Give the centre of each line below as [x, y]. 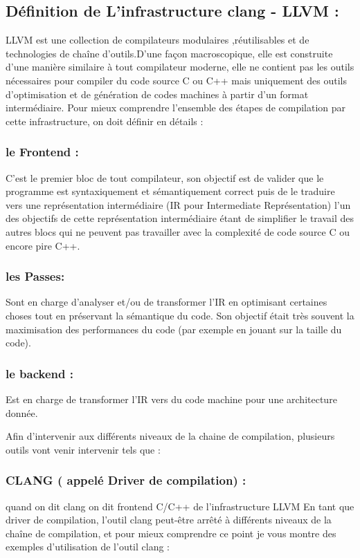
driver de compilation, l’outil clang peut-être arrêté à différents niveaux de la [169, 520]
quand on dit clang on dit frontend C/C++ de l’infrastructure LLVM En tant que [180, 506]
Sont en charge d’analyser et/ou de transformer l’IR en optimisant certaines [166, 302]
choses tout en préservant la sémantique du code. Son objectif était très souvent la [180, 315]
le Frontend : [42, 152]
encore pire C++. [43, 245]
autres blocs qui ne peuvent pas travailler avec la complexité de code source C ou [178, 231]
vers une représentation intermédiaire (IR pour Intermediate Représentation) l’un [178, 204]
